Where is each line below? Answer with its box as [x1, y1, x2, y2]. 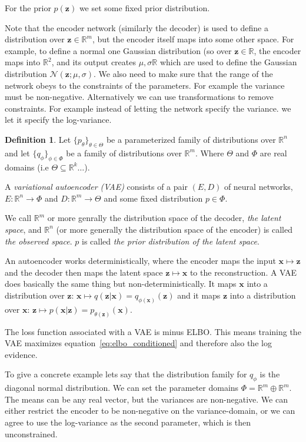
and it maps [177, 289, 221, 301]
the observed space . [5, 235, 72, 247]
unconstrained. [5, 427, 58, 440]
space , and [5, 223, 42, 235]
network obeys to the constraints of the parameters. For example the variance [5, 79, 285, 91]
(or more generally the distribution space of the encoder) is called [56, 223, 292, 235]
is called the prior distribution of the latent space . [82, 235, 260, 247]
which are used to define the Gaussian [159, 56, 297, 68]
